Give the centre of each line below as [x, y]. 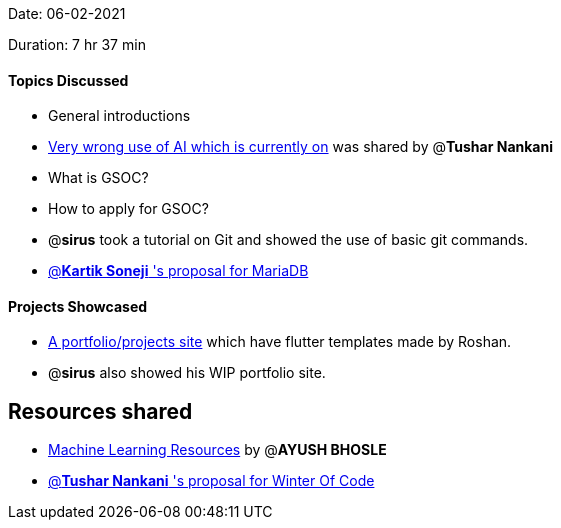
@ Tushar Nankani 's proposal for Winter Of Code [211, 481]
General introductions [119, 116]
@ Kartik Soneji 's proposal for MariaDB [178, 271]
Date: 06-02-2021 [67, 13]
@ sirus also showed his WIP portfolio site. [187, 373]
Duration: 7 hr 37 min [77, 44]
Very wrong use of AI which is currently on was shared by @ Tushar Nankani [301, 147]
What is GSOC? [98, 178]
